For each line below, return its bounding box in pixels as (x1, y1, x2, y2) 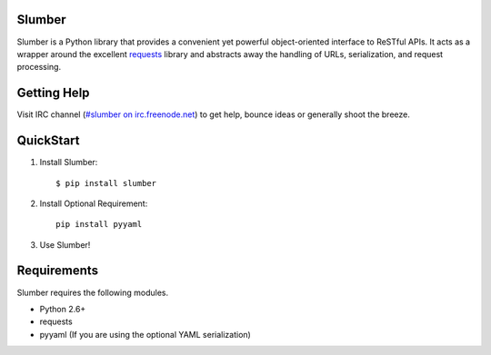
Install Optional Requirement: (39, 198, 148, 209)
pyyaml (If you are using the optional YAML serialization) (39, 329, 252, 340)
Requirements (16, 263, 99, 279)
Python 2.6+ (39, 303, 86, 314)
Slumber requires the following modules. (16, 287, 168, 298)
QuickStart (16, 133, 81, 149)
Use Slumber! (39, 239, 91, 250)
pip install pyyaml (55, 219, 143, 230)
